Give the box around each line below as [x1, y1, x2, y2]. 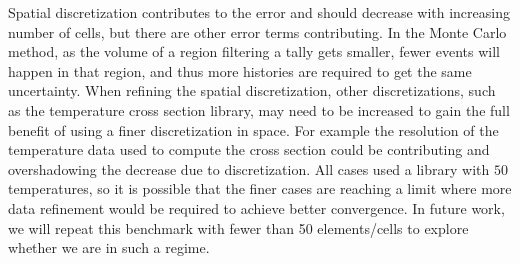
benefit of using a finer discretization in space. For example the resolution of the [8, 119, 499, 140]
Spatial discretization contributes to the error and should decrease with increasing [8, 2, 510, 22]
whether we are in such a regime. [8, 237, 210, 258]
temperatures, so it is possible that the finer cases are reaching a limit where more [8, 178, 512, 199]
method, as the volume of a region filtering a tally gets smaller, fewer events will [8, 41, 500, 62]
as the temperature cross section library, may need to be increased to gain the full [8, 99, 510, 120]
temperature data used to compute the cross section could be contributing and [8, 139, 490, 160]
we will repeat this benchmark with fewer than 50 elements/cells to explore [8, 217, 469, 238]
